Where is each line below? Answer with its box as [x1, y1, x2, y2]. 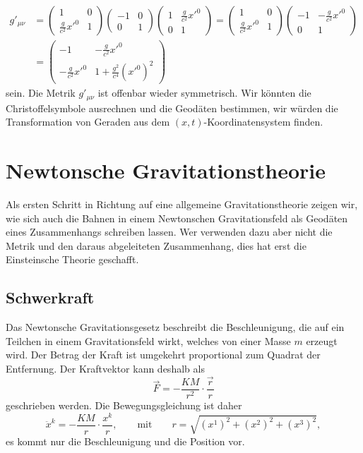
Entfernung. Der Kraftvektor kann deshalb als [6, 361, 205, 376]
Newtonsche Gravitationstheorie [6, 156, 326, 185]
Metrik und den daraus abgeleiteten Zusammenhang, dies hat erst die [6, 238, 307, 253]
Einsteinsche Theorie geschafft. [6, 252, 139, 267]
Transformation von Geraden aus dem [6, 114, 170, 129]
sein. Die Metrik [6, 85, 76, 100]
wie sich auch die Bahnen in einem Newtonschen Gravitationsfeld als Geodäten [6, 210, 348, 225]
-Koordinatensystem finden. [203, 114, 323, 129]
